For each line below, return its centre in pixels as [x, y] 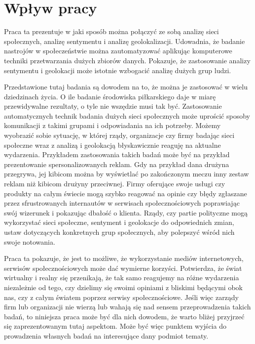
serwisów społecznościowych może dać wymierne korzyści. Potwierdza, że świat [123, 268]
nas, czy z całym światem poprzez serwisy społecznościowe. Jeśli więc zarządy [122, 297]
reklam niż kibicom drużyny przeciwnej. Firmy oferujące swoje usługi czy [115, 184]
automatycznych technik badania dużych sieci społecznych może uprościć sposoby [127, 115]
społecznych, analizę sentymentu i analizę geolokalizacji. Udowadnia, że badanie [125, 41]
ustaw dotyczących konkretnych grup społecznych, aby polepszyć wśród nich [119, 232]
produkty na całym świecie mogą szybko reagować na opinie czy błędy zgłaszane [126, 193]
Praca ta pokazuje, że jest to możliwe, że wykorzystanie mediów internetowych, [124, 258]
